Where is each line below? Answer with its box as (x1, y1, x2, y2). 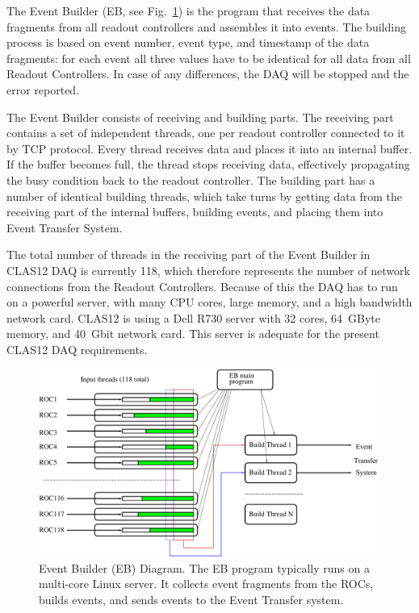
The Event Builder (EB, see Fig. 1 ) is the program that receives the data (6, 2, 371, 19)
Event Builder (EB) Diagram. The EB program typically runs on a (39, 559, 370, 576)
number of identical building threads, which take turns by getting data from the (6, 187, 402, 204)
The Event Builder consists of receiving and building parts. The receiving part (6, 108, 394, 125)
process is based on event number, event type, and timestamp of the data (6, 34, 370, 51)
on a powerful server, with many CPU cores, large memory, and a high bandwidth (6, 294, 413, 311)
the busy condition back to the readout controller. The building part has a (6, 171, 375, 188)
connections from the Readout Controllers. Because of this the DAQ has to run (6, 277, 398, 294)
